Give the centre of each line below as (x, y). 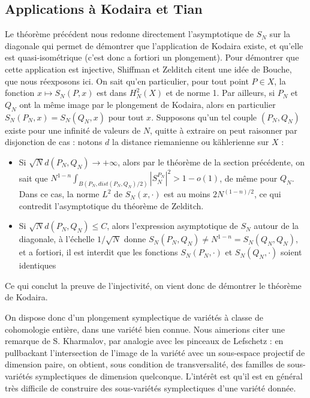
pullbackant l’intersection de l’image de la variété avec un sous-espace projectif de (155, 352)
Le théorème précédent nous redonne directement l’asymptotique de (130, 34)
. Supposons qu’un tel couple (204, 117)
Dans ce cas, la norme (59, 194)
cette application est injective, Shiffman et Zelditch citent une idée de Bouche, (148, 69)
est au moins (187, 194)
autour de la (276, 226)
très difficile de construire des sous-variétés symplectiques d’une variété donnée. (151, 388)
